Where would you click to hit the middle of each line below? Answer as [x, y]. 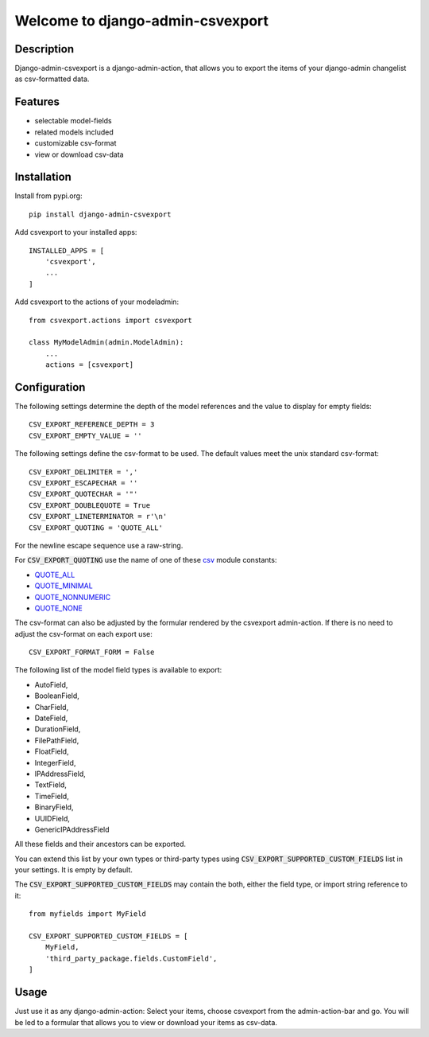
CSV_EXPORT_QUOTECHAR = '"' [83, 494]
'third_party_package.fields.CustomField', [131, 958]
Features [37, 102]
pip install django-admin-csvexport [100, 214]
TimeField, [52, 796]
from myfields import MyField [88, 914]
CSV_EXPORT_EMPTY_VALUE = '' [85, 435]
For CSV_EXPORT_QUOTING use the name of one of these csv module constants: [146, 560]
